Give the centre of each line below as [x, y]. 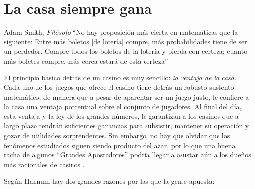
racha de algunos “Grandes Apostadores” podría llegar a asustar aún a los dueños [127, 155]
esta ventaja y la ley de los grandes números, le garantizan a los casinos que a [121, 116]
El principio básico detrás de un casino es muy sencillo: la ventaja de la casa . [120, 77]
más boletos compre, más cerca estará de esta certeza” [86, 60]
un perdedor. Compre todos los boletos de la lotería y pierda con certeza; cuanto [126, 51]
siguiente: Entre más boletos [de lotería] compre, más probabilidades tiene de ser [126, 41]
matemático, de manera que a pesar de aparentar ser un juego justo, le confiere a [127, 96]
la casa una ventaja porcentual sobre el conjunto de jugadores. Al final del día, [123, 106]
